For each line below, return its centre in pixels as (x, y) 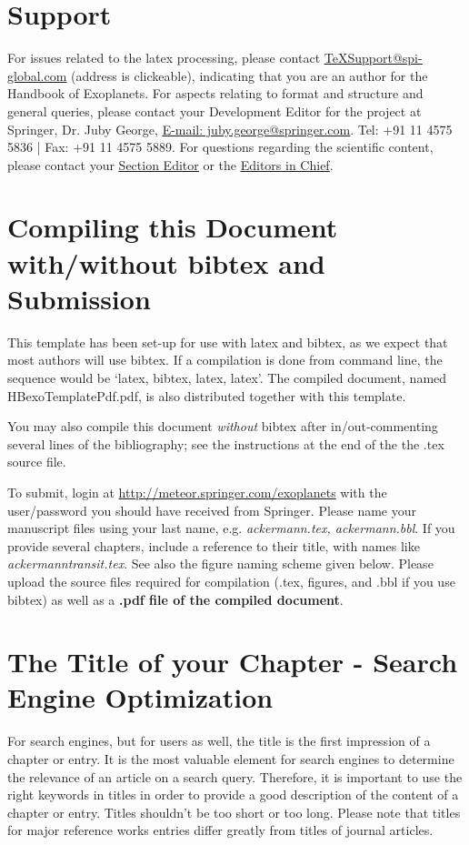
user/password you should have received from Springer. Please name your (212, 510)
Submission (79, 298)
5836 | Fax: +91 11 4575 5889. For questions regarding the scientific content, (220, 147)
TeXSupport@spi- (373, 58)
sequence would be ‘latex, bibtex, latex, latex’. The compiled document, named (227, 377)
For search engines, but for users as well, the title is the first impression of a (219, 741)
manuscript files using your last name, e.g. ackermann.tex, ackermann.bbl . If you (231, 528)
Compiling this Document (173, 227)
